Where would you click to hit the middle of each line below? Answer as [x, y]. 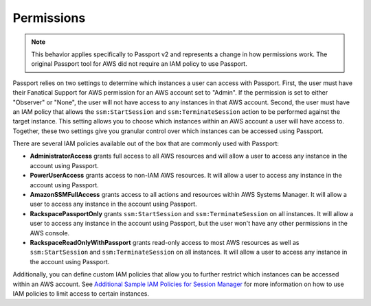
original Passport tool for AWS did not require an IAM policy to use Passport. [139, 64]
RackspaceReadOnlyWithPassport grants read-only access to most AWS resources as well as [165, 242]
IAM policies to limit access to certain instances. [81, 293]
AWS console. [50, 233]
